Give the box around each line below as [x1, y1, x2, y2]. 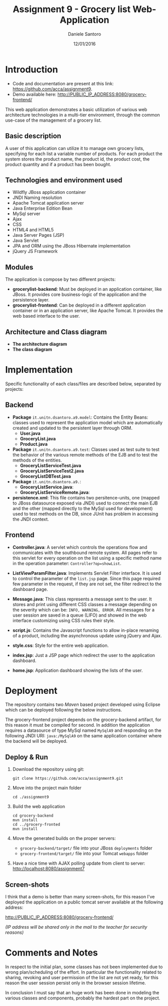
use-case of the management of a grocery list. [5, 117, 102, 123]
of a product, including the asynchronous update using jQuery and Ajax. [12, 632, 162, 638]
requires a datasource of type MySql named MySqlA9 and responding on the [5, 727, 162, 733]
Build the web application [12, 803, 65, 810]
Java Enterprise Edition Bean [12, 206, 73, 212]
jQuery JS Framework [12, 248, 58, 255]
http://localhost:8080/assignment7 [12, 866, 85, 872]
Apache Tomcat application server [12, 200, 84, 206]
